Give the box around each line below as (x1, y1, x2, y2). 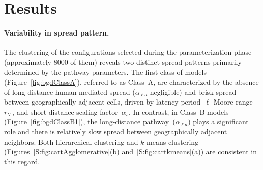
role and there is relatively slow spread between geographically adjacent (4, 126, 227, 137)
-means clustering (144, 136, 199, 147)
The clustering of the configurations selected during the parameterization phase (4, 47, 252, 57)
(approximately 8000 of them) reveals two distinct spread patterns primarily (4, 56, 242, 67)
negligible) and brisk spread (150, 86, 237, 97)
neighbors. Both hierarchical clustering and (4, 136, 138, 147)
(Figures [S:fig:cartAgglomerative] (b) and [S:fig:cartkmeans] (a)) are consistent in (4, 146, 257, 157)
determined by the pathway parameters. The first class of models (4, 66, 207, 77)
